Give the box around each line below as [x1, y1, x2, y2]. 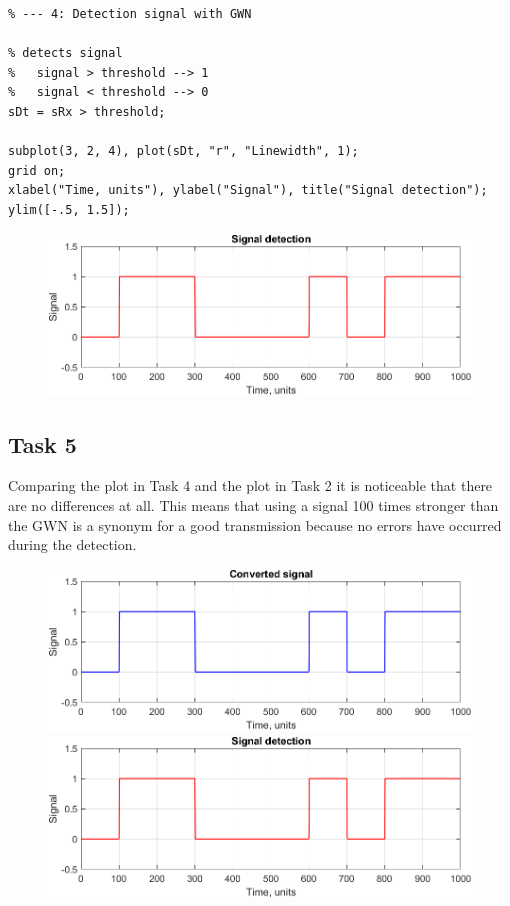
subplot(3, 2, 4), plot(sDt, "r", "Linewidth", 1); [8, 144, 359, 159]
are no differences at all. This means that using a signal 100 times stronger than [8, 495, 499, 516]
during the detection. [8, 534, 137, 555]
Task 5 [8, 428, 77, 459]
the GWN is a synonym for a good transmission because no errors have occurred [8, 514, 502, 535]
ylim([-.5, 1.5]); [8, 202, 130, 217]
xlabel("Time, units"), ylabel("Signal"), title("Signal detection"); [8, 183, 488, 198]
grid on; [8, 163, 66, 178]
